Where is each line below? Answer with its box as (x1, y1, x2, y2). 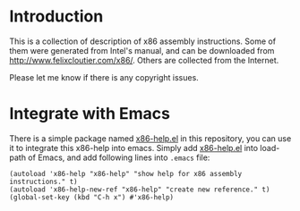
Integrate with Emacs (9, 104, 170, 124)
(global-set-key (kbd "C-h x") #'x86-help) (9, 192, 175, 202)
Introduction (9, 6, 104, 27)
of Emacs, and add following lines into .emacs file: (28, 152, 210, 163)
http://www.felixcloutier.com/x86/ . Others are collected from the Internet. (9, 55, 279, 65)
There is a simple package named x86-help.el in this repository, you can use (9, 132, 292, 144)
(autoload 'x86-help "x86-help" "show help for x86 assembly (9, 169, 243, 178)
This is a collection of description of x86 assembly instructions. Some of (9, 36, 276, 46)
